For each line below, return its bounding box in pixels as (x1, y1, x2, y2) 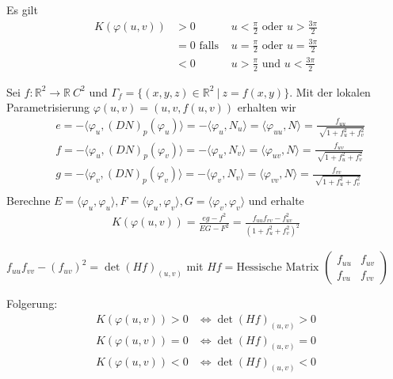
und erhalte (248, 192, 304, 209)
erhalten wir (237, 99, 296, 116)
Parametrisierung (6, 99, 90, 116)
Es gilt (6, 2, 38, 17)
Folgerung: (6, 295, 58, 312)
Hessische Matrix (236, 262, 319, 274)
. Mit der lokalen (289, 83, 371, 100)
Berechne (6, 192, 51, 209)
